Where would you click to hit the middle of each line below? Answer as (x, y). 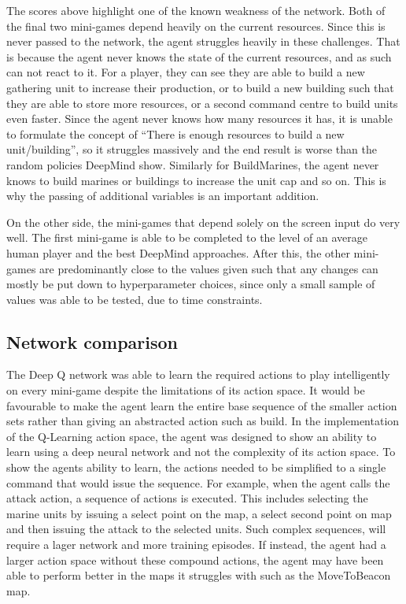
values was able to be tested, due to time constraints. (135, 299)
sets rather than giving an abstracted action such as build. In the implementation (203, 421)
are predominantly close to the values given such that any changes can (209, 268)
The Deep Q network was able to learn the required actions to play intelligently (198, 374)
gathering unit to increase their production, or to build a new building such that (200, 87)
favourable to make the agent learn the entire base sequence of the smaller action (202, 405)
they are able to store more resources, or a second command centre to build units (202, 103)
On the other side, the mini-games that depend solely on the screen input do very (203, 222)
